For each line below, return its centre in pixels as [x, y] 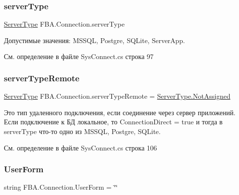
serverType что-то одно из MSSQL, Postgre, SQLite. [82, 131]
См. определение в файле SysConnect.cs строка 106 [81, 147]
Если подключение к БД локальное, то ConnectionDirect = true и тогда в [113, 122]
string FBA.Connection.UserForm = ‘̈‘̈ [61, 187]
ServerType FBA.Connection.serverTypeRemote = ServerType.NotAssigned [117, 96]
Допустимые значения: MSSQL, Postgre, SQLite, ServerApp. [94, 40]
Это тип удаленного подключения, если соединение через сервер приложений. [120, 112]
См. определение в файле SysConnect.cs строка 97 [79, 56]
